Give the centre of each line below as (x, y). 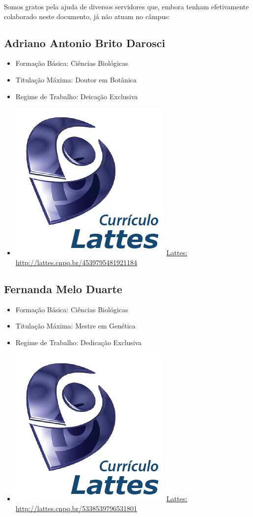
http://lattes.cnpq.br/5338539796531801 (76, 508)
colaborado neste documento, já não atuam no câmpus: (87, 16)
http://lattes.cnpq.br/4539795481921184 (76, 262)
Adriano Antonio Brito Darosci (85, 42)
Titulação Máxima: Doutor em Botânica (76, 79)
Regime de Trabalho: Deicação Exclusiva (77, 96)
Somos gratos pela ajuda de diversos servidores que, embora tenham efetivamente (126, 6)
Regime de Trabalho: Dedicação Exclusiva (79, 342)
